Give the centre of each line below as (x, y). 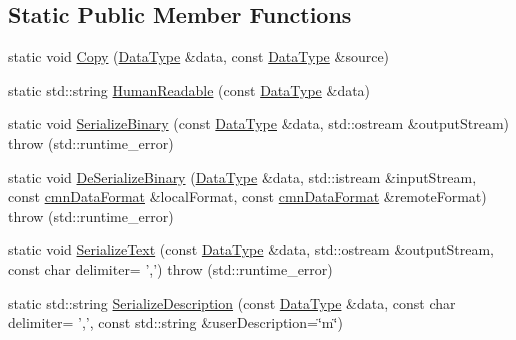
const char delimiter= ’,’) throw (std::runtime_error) (170, 268)
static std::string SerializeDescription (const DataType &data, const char (232, 302)
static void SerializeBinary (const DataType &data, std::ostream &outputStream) (259, 123)
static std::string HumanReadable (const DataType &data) (189, 89)
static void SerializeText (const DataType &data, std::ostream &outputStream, (251, 249)
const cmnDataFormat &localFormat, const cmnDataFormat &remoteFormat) (247, 196)
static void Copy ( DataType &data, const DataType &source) (199, 56)
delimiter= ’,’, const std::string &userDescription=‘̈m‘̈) (175, 322)
